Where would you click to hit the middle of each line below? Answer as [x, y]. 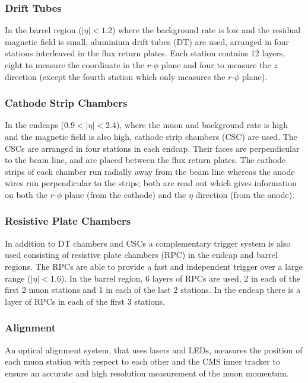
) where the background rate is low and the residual [206, 30]
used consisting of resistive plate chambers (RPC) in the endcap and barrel [141, 255]
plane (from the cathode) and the [125, 194]
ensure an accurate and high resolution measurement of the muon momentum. [147, 373]
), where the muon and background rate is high [202, 125]
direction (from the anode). [245, 194]
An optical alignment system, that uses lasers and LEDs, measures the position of [154, 350]
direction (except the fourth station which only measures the [115, 76]
